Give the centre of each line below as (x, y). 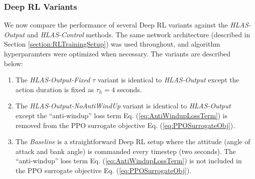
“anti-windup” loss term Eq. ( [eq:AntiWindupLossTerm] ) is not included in (128, 161)
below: (14, 63)
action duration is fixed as (55, 89)
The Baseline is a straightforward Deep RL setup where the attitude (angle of (133, 141)
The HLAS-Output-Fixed (53, 80)
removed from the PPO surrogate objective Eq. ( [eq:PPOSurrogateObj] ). (125, 125)
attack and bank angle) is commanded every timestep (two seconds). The (126, 151)
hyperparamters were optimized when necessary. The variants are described (117, 53)
